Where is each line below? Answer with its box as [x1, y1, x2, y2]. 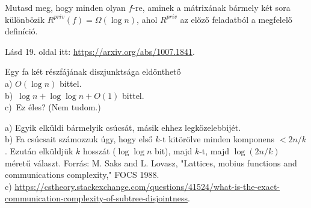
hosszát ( [83, 144, 116, 157]
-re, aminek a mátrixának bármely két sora [132, 1, 291, 13]
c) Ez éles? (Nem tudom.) [5, 101, 101, 113]
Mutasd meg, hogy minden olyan [5, 1, 126, 13]
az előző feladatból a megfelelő [180, 13, 292, 25]
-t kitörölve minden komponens [159, 133, 275, 145]
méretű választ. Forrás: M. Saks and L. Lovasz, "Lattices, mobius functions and [5, 156, 297, 169]
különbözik [5, 13, 45, 25]
